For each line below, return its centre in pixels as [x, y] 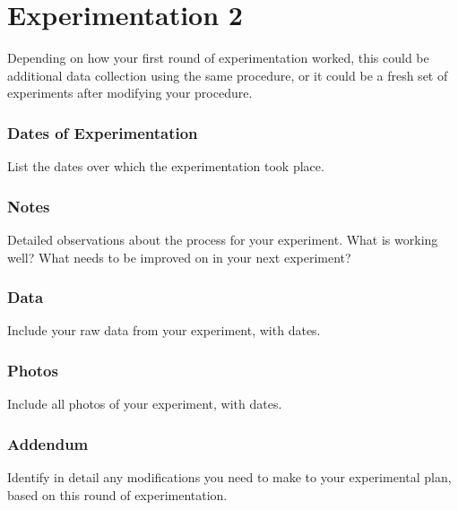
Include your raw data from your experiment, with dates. [164, 330]
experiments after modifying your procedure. [130, 93]
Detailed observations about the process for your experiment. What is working [223, 239]
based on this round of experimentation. [117, 494]
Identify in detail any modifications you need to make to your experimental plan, [229, 476]
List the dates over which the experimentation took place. [166, 166]
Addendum [48, 443]
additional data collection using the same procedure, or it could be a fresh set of [228, 75]
